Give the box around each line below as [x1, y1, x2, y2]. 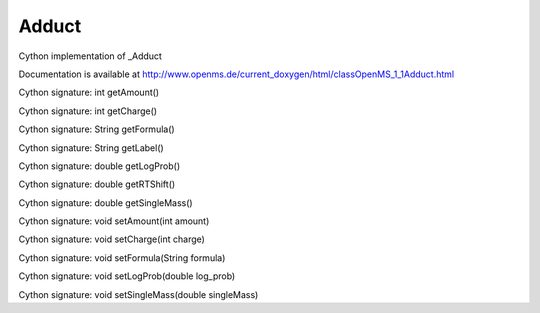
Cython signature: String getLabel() [18, 141, 164, 154]
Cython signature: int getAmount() [18, 86, 160, 99]
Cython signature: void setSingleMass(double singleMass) [18, 288, 259, 300]
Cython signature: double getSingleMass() [18, 196, 194, 209]
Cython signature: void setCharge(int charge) [18, 233, 205, 245]
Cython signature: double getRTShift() [18, 178, 176, 190]
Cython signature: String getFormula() [18, 123, 175, 135]
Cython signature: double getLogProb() [18, 160, 180, 172]
